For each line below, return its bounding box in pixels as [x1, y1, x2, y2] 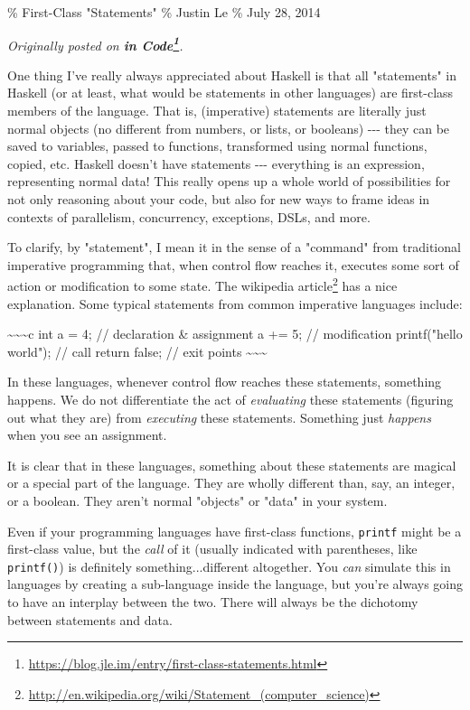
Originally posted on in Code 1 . [7, 33, 183, 54]
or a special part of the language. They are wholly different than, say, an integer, [7, 473, 456, 492]
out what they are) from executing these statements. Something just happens [7, 407, 431, 426]
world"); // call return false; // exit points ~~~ [7, 341, 268, 360]
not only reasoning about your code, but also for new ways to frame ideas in [7, 190, 430, 208]
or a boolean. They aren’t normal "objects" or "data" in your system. [7, 490, 388, 509]
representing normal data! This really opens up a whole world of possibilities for [7, 172, 451, 191]
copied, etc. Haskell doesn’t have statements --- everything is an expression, [7, 154, 425, 173]
